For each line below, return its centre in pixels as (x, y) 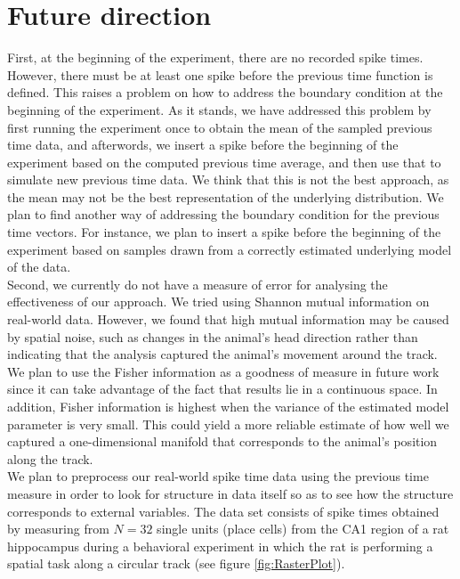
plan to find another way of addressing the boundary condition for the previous (223, 214)
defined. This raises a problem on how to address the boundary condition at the (225, 92)
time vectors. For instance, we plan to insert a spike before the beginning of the (224, 232)
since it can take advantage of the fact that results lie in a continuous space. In (222, 389)
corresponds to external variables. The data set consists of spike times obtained (223, 511)
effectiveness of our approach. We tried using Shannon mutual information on (218, 302)
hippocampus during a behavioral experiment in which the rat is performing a (220, 546)
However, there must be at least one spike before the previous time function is (220, 74)
